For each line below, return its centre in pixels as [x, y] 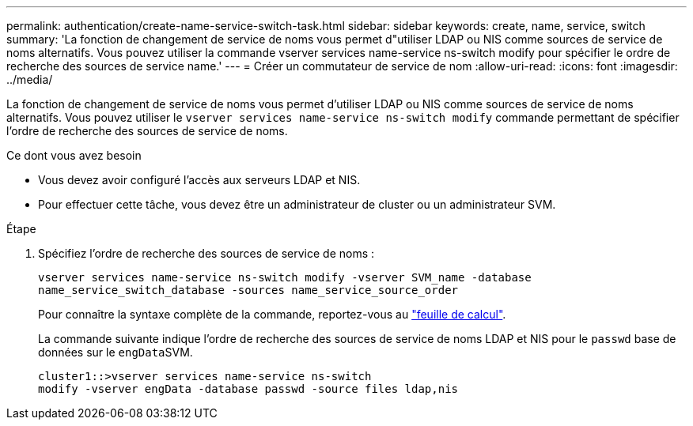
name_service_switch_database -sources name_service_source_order [248, 290]
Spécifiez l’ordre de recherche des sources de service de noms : [206, 253]
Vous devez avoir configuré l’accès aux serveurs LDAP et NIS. [199, 180]
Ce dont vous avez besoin [74, 155]
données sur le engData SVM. [116, 352]
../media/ [30, 79]
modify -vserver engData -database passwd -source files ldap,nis [248, 389]
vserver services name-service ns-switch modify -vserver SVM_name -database [285, 277]
